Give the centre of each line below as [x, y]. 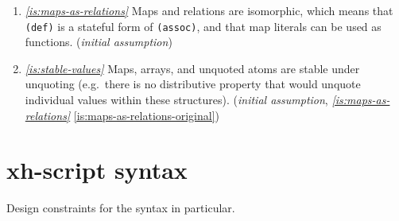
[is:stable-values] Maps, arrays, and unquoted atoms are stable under [192, 68]
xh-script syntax [97, 170]
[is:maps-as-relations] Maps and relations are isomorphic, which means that [209, 10]
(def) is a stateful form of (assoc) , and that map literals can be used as [203, 26]
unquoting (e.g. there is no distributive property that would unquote [193, 84]
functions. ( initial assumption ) [99, 42]
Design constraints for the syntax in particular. [121, 208]
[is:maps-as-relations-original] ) [147, 115]
